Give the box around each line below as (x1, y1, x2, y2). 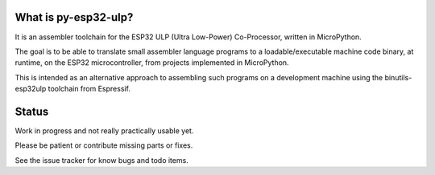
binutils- (384, 72, 412, 82)
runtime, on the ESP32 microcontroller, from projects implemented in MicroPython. (14, 58, 289, 67)
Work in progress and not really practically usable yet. (14, 125, 194, 136)
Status (14, 104, 49, 118)
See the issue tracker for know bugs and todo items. (14, 155, 188, 165)
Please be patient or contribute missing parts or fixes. (14, 140, 193, 150)
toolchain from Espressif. (48, 84, 130, 94)
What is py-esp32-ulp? (14, 10, 134, 24)
